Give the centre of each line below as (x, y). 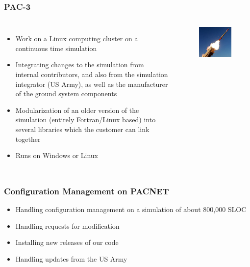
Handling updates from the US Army (71, 258)
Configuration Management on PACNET (87, 191)
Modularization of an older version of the (77, 110)
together (28, 139)
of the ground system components (66, 93)
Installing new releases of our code (67, 242)
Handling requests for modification (67, 226)
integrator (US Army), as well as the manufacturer (92, 84)
